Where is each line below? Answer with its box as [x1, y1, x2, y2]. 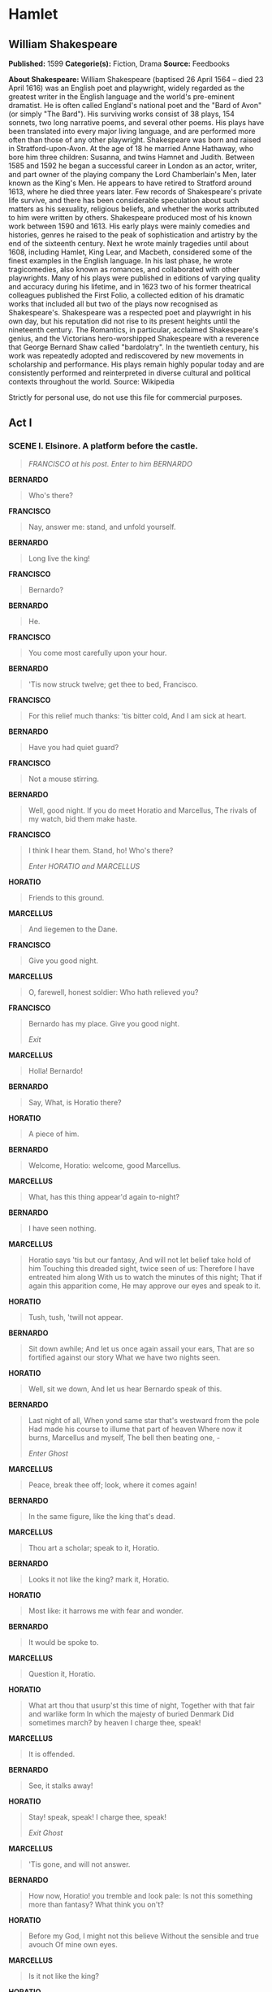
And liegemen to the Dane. [28, 924, 118, 934]
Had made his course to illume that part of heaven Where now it [28, 1424, 243, 1434]
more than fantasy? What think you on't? [28, 1899, 164, 1909]
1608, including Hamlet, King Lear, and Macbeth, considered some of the [8, 247, 253, 257]
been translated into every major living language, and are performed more [8, 127, 256, 136]
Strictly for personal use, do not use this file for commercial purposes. [8, 393, 243, 402]
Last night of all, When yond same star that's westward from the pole [28, 1415, 260, 1425]
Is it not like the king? [28, 1971, 100, 1981]
